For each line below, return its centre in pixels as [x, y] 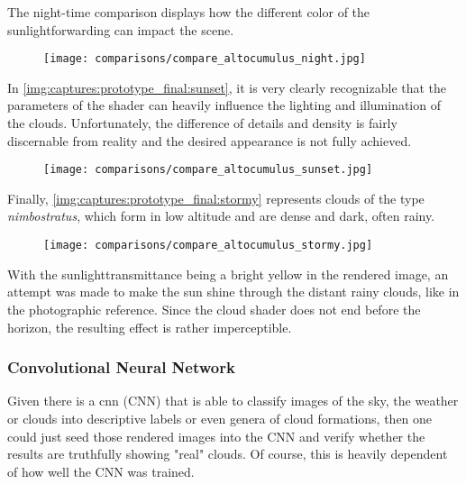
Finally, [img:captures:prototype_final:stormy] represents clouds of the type [216, 198]
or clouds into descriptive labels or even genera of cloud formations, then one [220, 418]
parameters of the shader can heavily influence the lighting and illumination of [224, 105]
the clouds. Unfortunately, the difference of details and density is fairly [202, 123]
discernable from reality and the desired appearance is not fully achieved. [210, 140]
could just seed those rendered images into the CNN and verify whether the [216, 436]
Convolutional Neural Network [121, 367]
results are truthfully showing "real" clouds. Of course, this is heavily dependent [228, 454]
